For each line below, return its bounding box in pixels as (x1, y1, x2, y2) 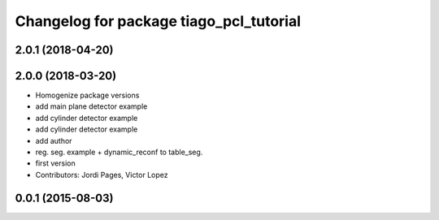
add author (35, 136, 72, 145)
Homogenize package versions (35, 90, 140, 101)
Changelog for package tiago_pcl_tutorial (15, 12, 301, 30)
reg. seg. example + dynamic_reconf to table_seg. (35, 147, 203, 157)
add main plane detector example (35, 101, 148, 111)
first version (35, 158, 76, 168)
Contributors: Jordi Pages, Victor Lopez (35, 170, 168, 179)
